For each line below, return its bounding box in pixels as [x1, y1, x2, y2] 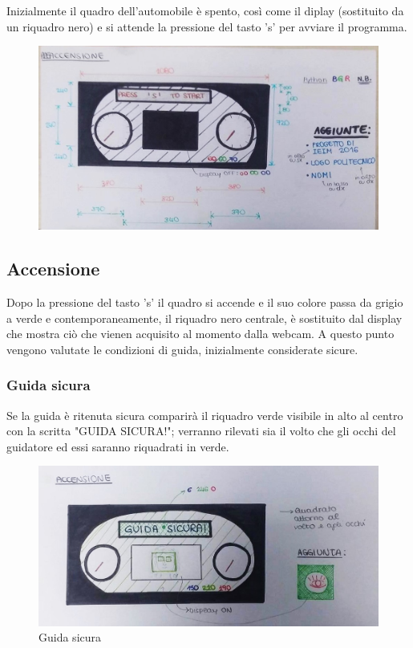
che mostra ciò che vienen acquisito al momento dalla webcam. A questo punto [6, 325, 395, 342]
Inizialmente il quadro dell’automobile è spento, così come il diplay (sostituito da [6, 2, 404, 18]
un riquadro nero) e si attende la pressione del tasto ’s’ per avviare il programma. [6, 18, 407, 35]
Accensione [6, 256, 100, 281]
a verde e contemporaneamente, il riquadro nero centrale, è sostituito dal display [6, 309, 403, 326]
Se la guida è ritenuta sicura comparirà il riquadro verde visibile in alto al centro [6, 406, 403, 423]
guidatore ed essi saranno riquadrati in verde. [6, 438, 229, 454]
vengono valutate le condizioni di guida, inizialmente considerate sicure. [6, 340, 358, 357]
